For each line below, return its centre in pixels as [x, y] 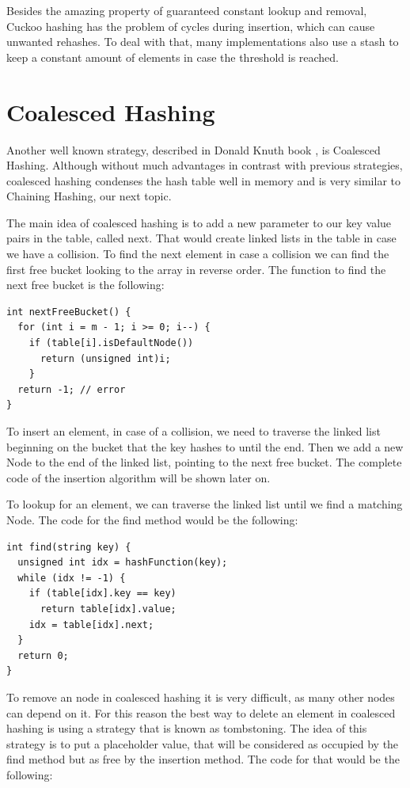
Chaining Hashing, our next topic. [89, 196]
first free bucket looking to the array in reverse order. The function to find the [196, 269]
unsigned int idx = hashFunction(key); [123, 563]
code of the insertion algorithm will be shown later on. [139, 477]
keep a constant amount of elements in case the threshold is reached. [173, 57]
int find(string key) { [69, 547]
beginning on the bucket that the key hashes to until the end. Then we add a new [205, 446]
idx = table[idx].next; [91, 624]
